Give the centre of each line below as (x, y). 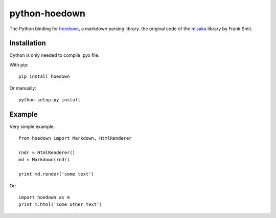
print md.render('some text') (56, 174)
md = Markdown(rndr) (44, 160)
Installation (28, 43)
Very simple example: (32, 126)
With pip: (19, 64)
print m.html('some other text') (60, 204)
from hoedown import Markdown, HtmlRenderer (75, 138)
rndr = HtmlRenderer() (47, 153)
